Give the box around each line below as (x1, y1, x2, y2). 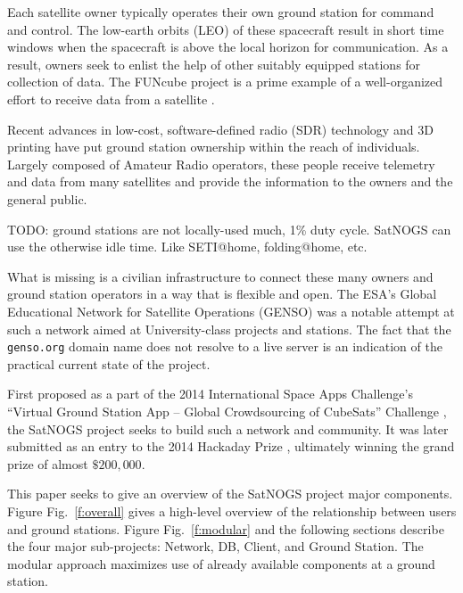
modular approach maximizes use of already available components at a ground (7, 554, 435, 572)
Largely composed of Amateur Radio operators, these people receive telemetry (7, 154, 435, 173)
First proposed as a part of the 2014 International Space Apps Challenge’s (7, 384, 413, 403)
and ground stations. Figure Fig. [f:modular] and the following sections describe (7, 519, 444, 538)
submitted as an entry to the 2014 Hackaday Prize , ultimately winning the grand (7, 437, 455, 456)
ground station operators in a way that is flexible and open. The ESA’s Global (7, 284, 437, 303)
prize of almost (7, 454, 88, 473)
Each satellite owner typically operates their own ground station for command (7, 3, 434, 21)
